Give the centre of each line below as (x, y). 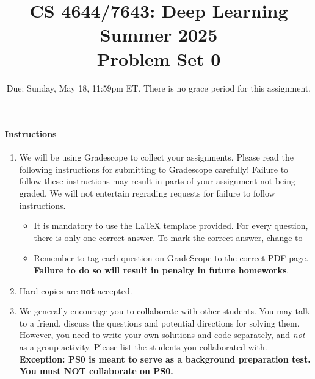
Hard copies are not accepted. (76, 290)
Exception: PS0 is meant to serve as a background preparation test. (165, 359)
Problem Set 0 (159, 58)
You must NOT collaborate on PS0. (96, 371)
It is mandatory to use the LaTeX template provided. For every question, (171, 226)
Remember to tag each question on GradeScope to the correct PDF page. (171, 258)
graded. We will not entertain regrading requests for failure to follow (147, 193)
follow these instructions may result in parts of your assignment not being (157, 181)
